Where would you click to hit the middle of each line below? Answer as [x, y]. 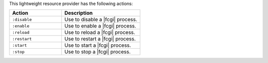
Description [79, 13]
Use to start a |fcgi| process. [98, 45]
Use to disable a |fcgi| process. [101, 20]
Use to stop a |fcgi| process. [98, 52]
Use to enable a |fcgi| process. [100, 26]
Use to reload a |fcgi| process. [100, 32]
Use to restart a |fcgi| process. [100, 39]
